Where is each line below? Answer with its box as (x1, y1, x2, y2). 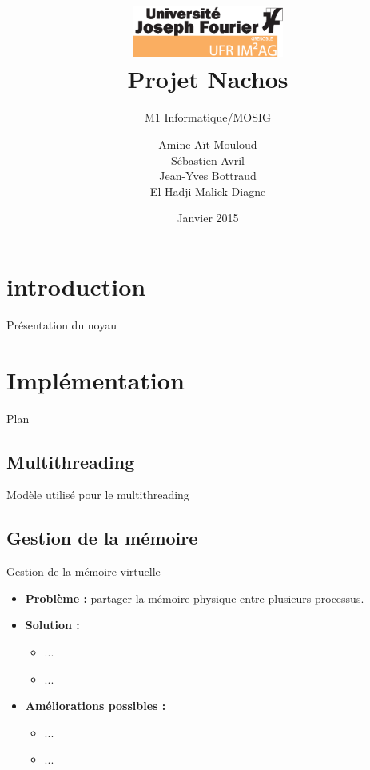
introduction (6, 269, 146, 302)
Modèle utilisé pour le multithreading (6, 486, 189, 503)
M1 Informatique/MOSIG (144, 109, 272, 126)
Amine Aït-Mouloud (158, 136, 257, 153)
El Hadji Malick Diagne (149, 182, 266, 199)
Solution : (25, 616, 80, 633)
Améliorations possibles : (25, 697, 166, 714)
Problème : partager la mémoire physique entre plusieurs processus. (25, 589, 364, 606)
